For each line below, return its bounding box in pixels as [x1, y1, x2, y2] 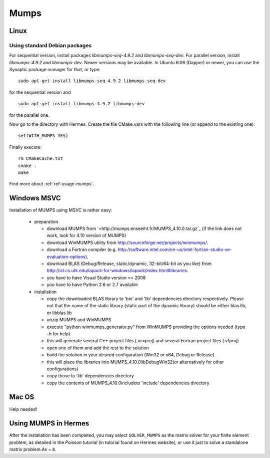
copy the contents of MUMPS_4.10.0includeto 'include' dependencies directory [46, 380, 209, 386]
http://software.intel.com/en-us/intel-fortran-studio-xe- [117, 247, 232, 253]
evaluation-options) [46, 254, 87, 260]
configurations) [46, 366, 78, 372]
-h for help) [46, 331, 70, 337]
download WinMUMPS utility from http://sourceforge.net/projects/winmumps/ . [46, 240, 208, 246]
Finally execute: [9, 144, 42, 150]
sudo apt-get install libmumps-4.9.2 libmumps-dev [18, 101, 145, 107]
